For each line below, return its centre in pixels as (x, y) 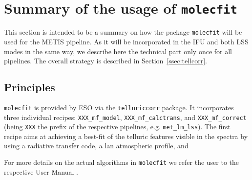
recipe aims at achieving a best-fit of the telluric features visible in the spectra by (126, 136)
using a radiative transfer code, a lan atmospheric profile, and (96, 146)
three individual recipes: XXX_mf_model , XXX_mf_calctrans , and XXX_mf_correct (125, 117)
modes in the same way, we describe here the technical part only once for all (118, 51)
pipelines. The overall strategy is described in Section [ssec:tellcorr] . (105, 61)
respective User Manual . (41, 171)
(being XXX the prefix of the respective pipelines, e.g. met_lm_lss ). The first (117, 127)
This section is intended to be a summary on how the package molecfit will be (123, 32)
